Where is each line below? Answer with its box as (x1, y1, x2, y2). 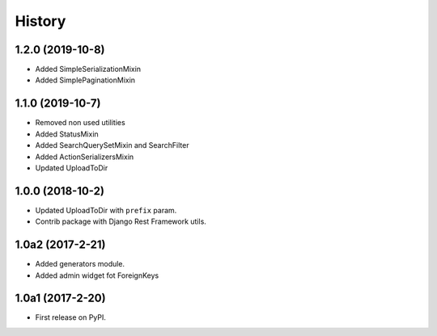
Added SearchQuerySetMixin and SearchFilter (35, 141, 189, 150)
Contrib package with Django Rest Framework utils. (35, 216, 206, 226)
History (15, 12, 66, 30)
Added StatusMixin (35, 129, 99, 139)
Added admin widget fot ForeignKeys (35, 271, 159, 280)
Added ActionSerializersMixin (35, 152, 134, 162)
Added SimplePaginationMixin (35, 75, 136, 85)
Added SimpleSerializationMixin (35, 65, 142, 74)
